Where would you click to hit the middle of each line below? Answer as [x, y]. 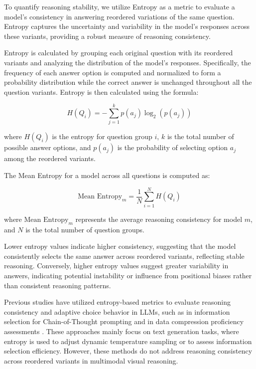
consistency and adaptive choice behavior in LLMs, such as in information [117, 311]
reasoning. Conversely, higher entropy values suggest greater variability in [116, 266]
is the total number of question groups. [85, 229]
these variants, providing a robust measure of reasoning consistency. [107, 36]
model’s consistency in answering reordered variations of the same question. [119, 16]
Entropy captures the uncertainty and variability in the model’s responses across [127, 26]
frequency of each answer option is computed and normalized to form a [113, 72]
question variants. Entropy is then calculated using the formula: [101, 92]
